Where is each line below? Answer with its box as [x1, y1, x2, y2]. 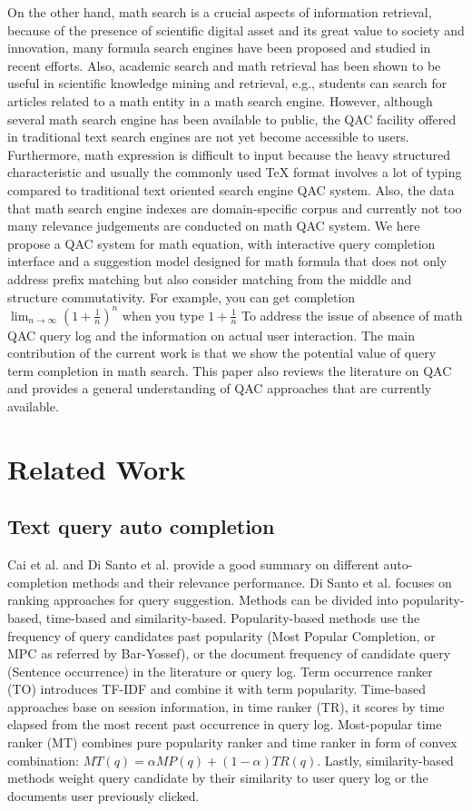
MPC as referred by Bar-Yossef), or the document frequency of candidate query [7, 644, 451, 663]
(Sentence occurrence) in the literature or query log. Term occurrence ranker [7, 661, 433, 680]
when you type [122, 305, 204, 324]
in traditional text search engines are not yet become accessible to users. [7, 127, 409, 146]
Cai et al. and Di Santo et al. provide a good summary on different [7, 555, 379, 574]
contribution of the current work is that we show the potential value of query [7, 343, 437, 362]
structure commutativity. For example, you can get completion [7, 287, 356, 306]
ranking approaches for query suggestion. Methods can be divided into [7, 590, 398, 609]
